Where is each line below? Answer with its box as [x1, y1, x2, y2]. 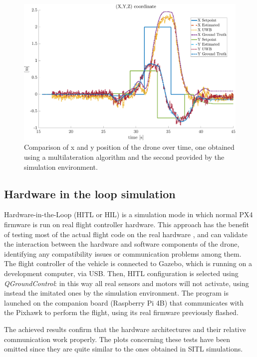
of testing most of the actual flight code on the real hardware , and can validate [4, 229, 248, 239]
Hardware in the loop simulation [4, 186, 176, 201]
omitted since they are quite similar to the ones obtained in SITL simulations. [4, 344, 243, 354]
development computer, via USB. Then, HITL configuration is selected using [4, 268, 239, 278]
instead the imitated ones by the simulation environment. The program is [4, 288, 229, 298]
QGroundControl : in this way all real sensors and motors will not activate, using [4, 278, 249, 288]
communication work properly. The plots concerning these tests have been [4, 334, 231, 344]
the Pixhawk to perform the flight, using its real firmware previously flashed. [4, 307, 239, 318]
